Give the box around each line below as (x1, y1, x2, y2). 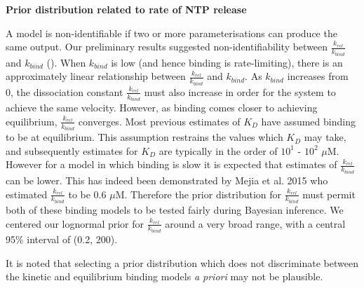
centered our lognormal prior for (6, 216, 144, 231)
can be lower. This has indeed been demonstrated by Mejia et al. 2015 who (6, 172, 328, 187)
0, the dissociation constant (6, 84, 123, 99)
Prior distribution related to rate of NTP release (6, 2, 247, 16)
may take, (304, 130, 346, 144)
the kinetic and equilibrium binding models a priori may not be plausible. (6, 269, 323, 284)
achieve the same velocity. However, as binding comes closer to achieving (6, 100, 318, 115)
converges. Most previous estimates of (78, 114, 241, 128)
